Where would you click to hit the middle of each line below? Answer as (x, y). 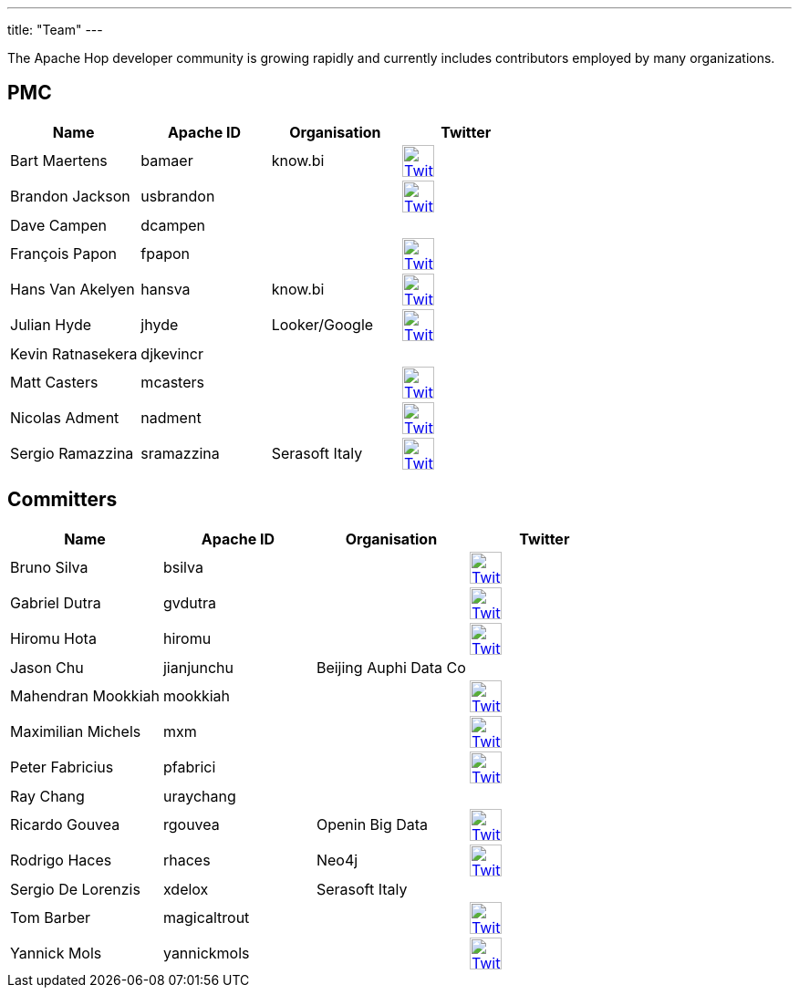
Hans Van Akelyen (73, 290)
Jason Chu (47, 667)
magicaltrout (206, 918)
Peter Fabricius (62, 767)
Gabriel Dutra (56, 603)
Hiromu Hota (53, 639)
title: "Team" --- (55, 30)
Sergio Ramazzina (72, 454)
